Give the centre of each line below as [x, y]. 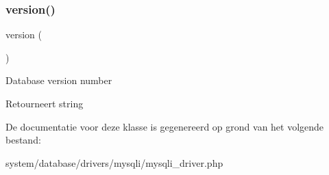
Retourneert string [45, 103]
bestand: [23, 140]
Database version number [59, 80]
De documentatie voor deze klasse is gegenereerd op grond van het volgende [165, 126]
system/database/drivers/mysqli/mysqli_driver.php [114, 162]
